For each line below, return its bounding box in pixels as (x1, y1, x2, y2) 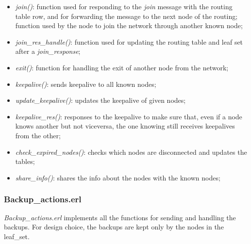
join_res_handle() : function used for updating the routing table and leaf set (15, 36, 243, 47)
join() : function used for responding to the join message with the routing (15, 1, 233, 11)
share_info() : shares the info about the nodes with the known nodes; (15, 172, 220, 182)
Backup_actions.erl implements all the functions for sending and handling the (4, 212, 236, 222)
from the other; (15, 130, 61, 140)
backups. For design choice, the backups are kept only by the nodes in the (4, 222, 224, 232)
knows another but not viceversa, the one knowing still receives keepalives (15, 121, 235, 131)
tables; (15, 156, 35, 166)
